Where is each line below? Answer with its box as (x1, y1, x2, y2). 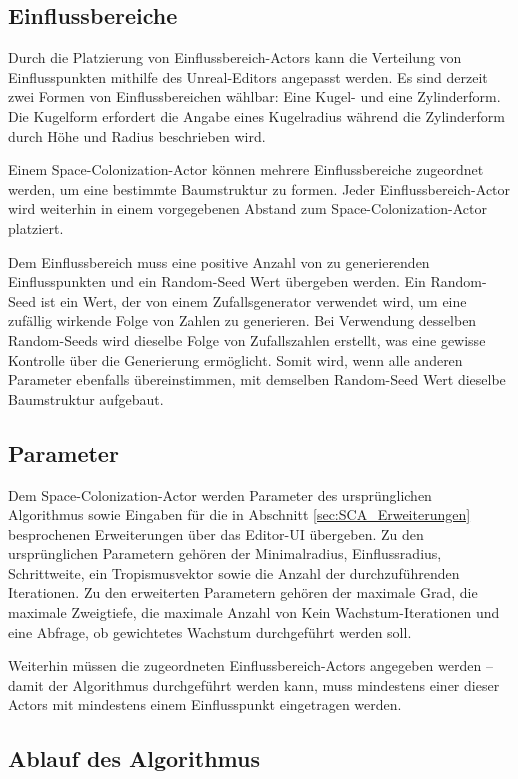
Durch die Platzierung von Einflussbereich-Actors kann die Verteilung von (8, 47, 462, 68)
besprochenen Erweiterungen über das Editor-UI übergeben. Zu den (8, 523, 424, 544)
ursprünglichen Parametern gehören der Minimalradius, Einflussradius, (8, 543, 442, 564)
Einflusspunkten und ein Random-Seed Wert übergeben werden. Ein (8, 271, 426, 292)
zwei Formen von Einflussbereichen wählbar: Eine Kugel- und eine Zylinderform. (8, 86, 501, 107)
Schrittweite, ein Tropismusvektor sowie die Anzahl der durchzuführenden (8, 562, 460, 583)
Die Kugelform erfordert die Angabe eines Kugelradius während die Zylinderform (8, 105, 505, 126)
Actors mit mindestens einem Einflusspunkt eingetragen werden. (8, 694, 402, 715)
